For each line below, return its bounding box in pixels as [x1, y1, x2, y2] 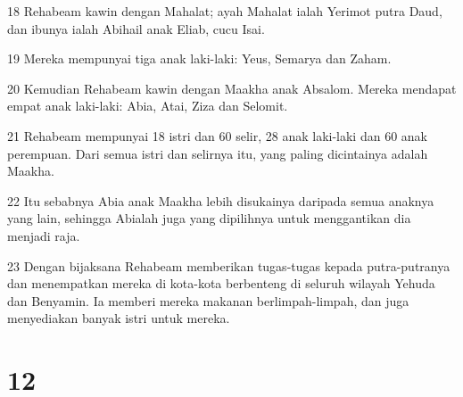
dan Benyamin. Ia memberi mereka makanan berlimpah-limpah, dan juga [7, 291, 409, 310]
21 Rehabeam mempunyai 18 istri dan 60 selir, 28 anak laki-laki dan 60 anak [7, 126, 427, 145]
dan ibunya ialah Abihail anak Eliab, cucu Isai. [7, 19, 265, 37]
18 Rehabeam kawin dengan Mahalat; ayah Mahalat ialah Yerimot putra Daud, [7, 2, 442, 20]
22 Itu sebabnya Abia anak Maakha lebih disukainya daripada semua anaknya [7, 191, 434, 210]
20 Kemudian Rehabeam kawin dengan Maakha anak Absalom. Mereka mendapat [7, 79, 457, 97]
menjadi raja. [7, 226, 80, 244]
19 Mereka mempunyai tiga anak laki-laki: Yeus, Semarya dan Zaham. [7, 49, 392, 68]
